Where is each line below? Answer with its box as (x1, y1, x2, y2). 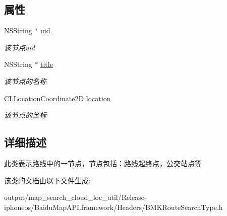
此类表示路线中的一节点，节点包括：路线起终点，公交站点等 (4, 158, 202, 168)
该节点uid (4, 42, 35, 52)
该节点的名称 (4, 76, 46, 86)
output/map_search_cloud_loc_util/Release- (4, 192, 147, 202)
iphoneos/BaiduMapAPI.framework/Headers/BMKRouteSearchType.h (4, 201, 223, 212)
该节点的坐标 (4, 110, 46, 120)
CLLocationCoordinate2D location (4, 93, 111, 103)
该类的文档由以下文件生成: (4, 175, 91, 185)
